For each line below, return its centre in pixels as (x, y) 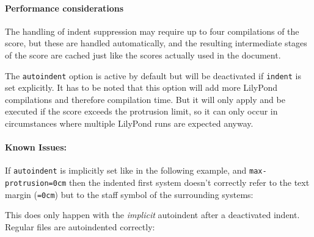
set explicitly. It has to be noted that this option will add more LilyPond (141, 87)
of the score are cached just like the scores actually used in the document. (143, 55)
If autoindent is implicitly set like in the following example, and (126, 170)
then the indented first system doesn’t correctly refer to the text (189, 182)
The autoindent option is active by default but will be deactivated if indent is (153, 75)
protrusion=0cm (36, 184)
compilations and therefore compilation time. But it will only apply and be (145, 99)
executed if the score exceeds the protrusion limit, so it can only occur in (141, 111)
